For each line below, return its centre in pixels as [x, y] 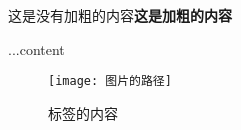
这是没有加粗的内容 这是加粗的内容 [120, 15]
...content [36, 48]
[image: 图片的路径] [110, 81]
